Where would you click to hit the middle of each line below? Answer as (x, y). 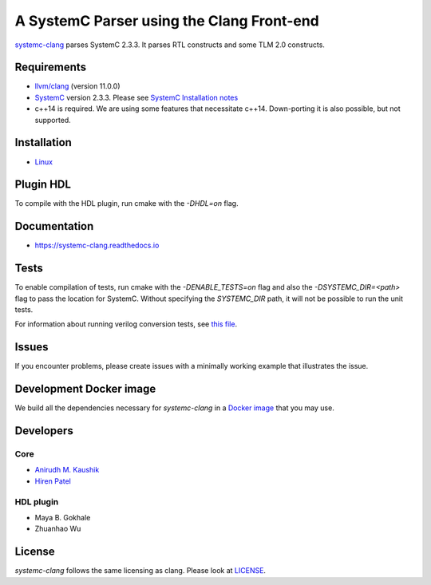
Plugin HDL (43, 185)
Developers (44, 431)
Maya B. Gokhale (63, 517)
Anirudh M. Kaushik (67, 470)
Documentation (54, 226)
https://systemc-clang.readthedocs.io (97, 245)
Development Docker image (85, 389)
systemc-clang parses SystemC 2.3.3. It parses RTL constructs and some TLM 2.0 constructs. (170, 45)
